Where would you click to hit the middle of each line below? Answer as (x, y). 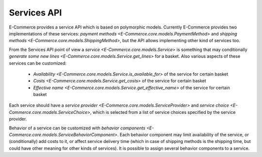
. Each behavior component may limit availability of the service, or (183, 135)
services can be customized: (38, 63)
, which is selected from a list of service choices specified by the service (163, 112)
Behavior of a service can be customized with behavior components (77, 128)
